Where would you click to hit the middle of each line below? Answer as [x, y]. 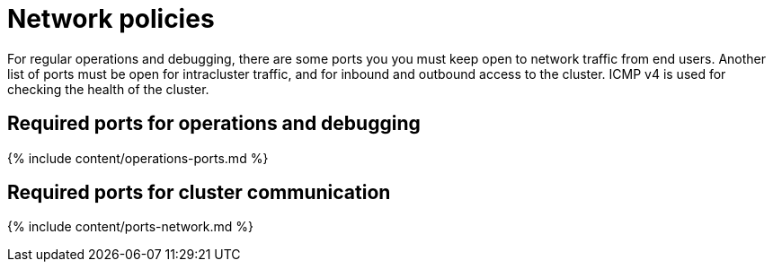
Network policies [111, 19]
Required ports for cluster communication [199, 193]
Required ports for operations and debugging [214, 124]
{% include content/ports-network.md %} [131, 227]
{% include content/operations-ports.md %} [138, 158]
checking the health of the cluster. [108, 89]
